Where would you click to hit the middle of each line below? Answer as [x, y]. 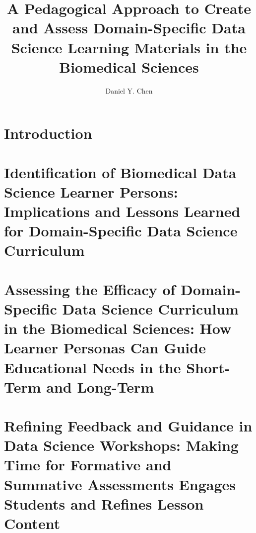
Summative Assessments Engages [120, 484]
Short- [208, 367]
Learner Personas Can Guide [105, 348]
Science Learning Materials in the [129, 47]
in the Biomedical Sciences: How [118, 328]
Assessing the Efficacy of [90, 289]
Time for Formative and [88, 465]
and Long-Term [100, 386]
